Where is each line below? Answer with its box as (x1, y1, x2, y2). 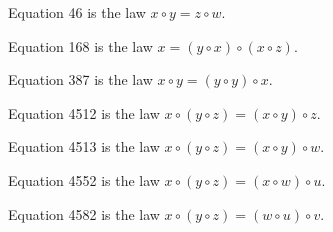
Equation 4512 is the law (8, 102, 160, 123)
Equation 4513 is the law (8, 136, 160, 157)
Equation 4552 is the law (8, 169, 160, 190)
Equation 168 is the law (8, 35, 153, 56)
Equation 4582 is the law (8, 203, 160, 224)
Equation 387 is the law (8, 69, 153, 90)
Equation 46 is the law (8, 2, 146, 22)
